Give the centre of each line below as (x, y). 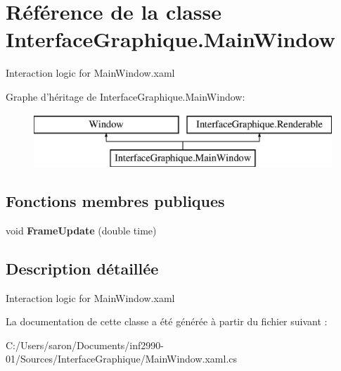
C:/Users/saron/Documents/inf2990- (85, 345)
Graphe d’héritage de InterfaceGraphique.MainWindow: (126, 96)
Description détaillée (82, 268)
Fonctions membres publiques (115, 201)
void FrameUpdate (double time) (81, 230)
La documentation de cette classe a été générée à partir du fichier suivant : (167, 321)
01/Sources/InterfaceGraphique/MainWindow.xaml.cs (122, 359)
